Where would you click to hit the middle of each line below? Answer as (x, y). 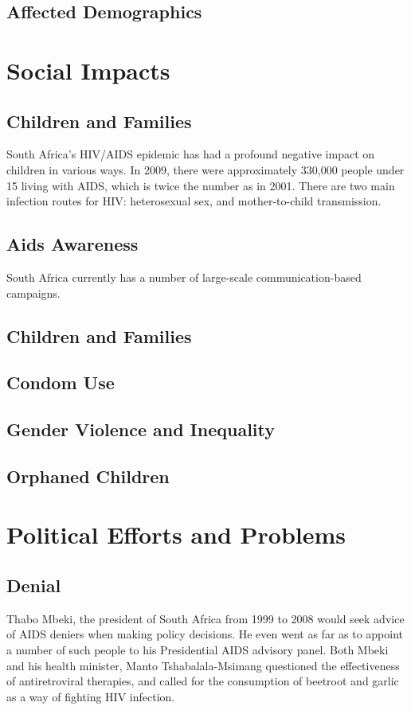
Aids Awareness (72, 244)
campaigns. (33, 293)
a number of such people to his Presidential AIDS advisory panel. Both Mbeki (198, 650)
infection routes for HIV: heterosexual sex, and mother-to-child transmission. (194, 201)
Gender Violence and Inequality (141, 429)
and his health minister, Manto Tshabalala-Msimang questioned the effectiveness (203, 665)
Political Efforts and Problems (176, 534)
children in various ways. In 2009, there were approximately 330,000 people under (205, 169)
